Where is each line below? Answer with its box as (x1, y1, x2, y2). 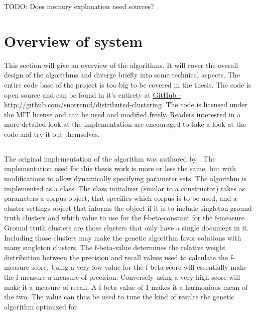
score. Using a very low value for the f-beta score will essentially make (31, 262, 247, 272)
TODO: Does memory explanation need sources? (4, 1, 154, 11)
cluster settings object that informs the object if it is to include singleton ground (4, 202, 252, 213)
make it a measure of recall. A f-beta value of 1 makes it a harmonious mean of (4, 281, 248, 292)
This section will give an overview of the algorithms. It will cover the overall (4, 59, 238, 70)
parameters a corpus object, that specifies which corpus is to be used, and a (4, 193, 237, 203)
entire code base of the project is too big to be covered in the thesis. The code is (4, 79, 251, 90)
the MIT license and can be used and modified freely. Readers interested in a (4, 109, 241, 119)
